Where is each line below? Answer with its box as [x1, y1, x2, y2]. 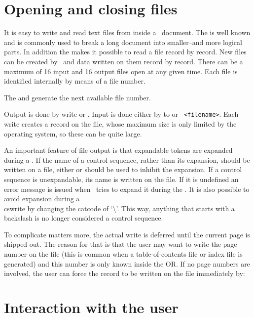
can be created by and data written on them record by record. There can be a [4, 56, 243, 66]
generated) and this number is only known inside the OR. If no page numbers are [4, 258, 250, 269]
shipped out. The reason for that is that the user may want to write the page [4, 239, 237, 249]
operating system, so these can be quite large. [4, 128, 142, 138]
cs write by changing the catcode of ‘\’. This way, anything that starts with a [4, 203, 235, 213]
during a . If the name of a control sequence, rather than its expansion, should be [4, 154, 250, 165]
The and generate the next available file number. [4, 92, 151, 102]
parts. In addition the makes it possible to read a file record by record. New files [4, 46, 247, 57]
